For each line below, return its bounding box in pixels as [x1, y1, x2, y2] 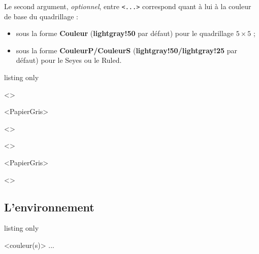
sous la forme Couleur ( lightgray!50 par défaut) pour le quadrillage [16, 28, 234, 39]
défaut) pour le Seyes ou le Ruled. [16, 55, 122, 65]
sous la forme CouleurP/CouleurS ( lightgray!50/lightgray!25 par [16, 45, 237, 55]
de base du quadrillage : [4, 11, 78, 21]
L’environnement [4, 199, 94, 214]
